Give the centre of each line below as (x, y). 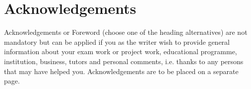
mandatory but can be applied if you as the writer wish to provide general (117, 42)
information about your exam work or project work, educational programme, (121, 51)
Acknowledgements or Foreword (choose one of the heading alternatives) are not (126, 32)
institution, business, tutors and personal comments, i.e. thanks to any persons (124, 61)
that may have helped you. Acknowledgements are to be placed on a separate (121, 71)
